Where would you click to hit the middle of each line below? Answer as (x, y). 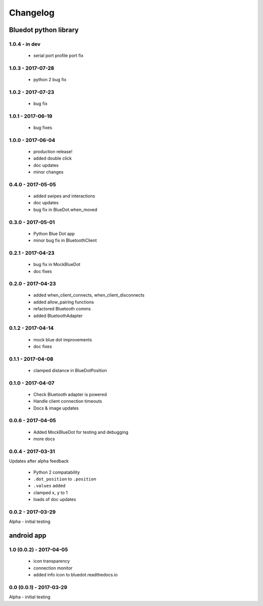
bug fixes (43, 127)
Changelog (32, 13)
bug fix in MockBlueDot (57, 265)
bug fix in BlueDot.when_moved (65, 210)
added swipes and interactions (64, 196)
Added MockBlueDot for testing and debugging (81, 432)
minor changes (48, 172)
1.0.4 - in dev (25, 44)
